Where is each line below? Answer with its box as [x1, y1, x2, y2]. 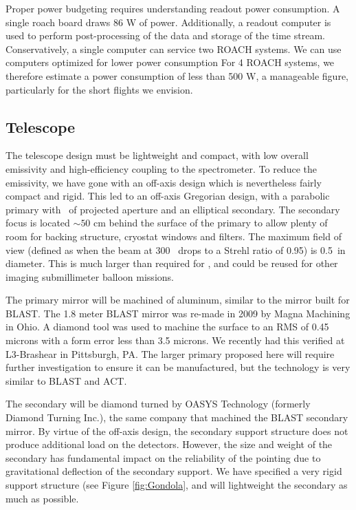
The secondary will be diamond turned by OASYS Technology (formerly [5, 396, 311, 411]
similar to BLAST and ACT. [5, 373, 127, 387]
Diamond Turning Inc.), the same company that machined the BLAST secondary [5, 410, 348, 425]
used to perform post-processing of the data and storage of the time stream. [5, 28, 325, 43]
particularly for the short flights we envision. [5, 82, 193, 96]
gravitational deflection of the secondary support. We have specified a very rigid [5, 464, 342, 478]
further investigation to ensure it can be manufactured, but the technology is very [5, 360, 351, 374]
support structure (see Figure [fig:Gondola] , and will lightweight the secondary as [5, 478, 348, 492]
